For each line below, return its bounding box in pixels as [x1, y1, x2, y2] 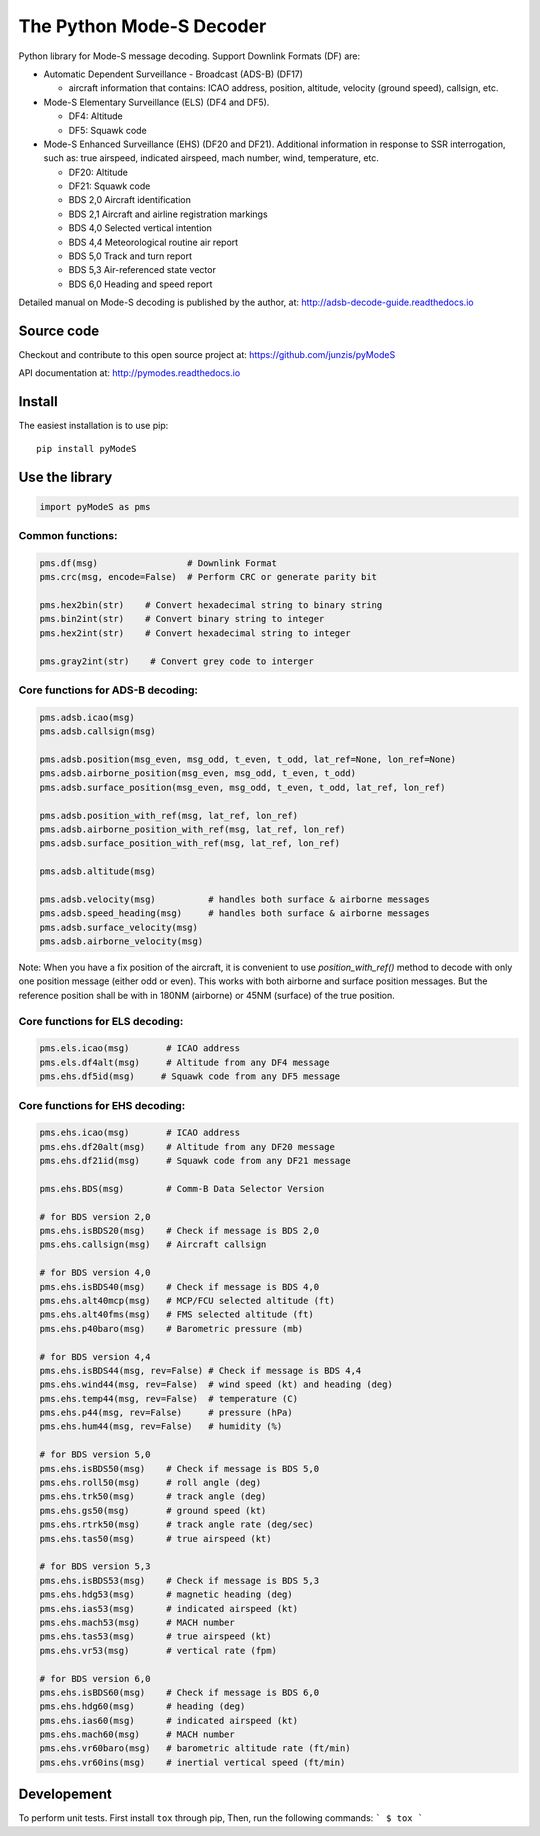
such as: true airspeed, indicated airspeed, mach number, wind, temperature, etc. [43, 152, 380, 164]
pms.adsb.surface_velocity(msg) [39, 921, 199, 933]
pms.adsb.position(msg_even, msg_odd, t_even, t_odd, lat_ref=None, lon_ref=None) [39, 753, 457, 765]
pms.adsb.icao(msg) [39, 711, 135, 723]
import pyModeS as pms [39, 501, 151, 512]
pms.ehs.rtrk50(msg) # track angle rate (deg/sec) [39, 1519, 314, 1530]
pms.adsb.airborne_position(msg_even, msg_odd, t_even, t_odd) [39, 768, 357, 779]
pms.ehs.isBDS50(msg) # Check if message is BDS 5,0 [39, 1463, 320, 1474]
